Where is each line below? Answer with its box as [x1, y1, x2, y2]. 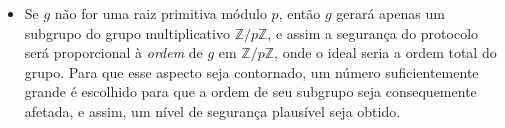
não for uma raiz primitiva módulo [54, 3, 267, 23]
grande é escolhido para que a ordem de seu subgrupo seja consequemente [24, 81, 477, 102]
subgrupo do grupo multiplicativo [24, 22, 230, 43]
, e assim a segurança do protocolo [267, 22, 479, 43]
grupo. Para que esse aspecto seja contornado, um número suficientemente [24, 61, 479, 82]
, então [278, 3, 321, 23]
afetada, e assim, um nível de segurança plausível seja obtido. [24, 100, 401, 121]
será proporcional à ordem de [24, 42, 203, 63]
